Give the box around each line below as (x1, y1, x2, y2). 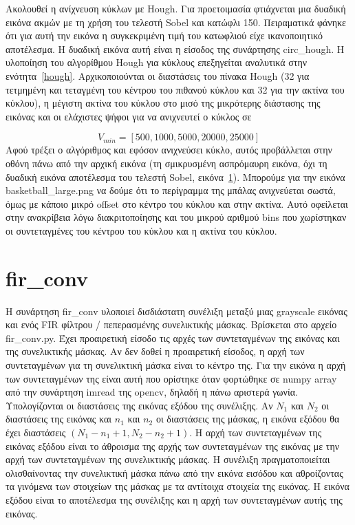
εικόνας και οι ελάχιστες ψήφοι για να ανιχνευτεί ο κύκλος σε (6, 109, 252, 123)
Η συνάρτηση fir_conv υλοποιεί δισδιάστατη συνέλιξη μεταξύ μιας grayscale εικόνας (6, 303, 347, 318)
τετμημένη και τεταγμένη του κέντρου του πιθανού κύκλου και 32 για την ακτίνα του (6, 82, 345, 96)
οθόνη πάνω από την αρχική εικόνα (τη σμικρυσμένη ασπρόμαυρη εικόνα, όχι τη (6, 156, 327, 170)
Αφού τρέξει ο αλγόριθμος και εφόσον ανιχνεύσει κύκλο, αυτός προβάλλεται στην (6, 142, 332, 157)
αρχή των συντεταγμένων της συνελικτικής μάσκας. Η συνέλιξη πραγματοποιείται (6, 452, 330, 467)
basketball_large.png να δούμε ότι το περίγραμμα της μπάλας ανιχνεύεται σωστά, (6, 183, 336, 197)
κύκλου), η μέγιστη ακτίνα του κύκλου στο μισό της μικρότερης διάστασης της (6, 96, 321, 110)
